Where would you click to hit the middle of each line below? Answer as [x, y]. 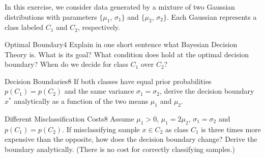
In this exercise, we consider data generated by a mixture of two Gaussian [120, 7]
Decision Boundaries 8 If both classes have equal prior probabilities [108, 81]
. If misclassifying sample [101, 129]
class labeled [24, 27]
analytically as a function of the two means [81, 101]
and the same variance [99, 91]
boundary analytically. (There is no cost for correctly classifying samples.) [120, 149]
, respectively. [99, 27]
